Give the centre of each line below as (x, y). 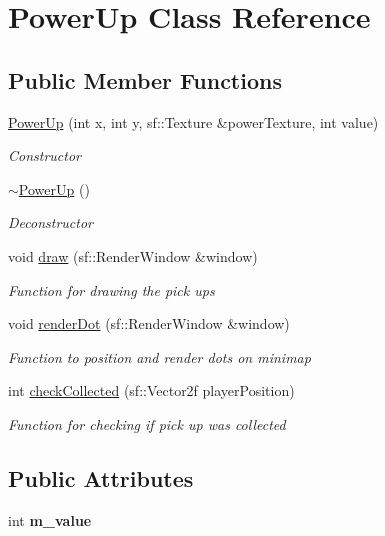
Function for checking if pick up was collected (147, 423)
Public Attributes (101, 477)
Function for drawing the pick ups (111, 289)
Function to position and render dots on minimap (159, 356)
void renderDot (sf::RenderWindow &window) (149, 323)
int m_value (50, 519)
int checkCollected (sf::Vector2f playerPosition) (151, 390)
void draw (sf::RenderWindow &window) (133, 255)
